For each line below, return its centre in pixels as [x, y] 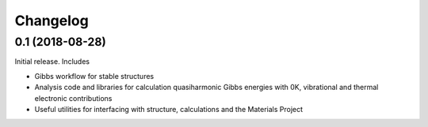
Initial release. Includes [52, 62]
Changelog [52, 21]
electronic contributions [73, 98]
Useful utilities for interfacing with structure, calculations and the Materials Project [169, 109]
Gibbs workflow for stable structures [94, 76]
